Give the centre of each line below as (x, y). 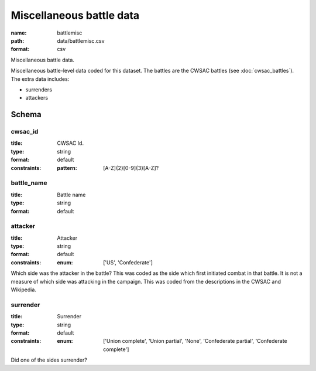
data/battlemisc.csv (81, 40)
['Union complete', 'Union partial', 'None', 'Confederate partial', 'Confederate (195, 341)
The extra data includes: (40, 79)
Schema (26, 115)
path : (18, 40)
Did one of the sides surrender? (49, 360)
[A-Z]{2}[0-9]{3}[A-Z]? (131, 168)
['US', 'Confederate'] (128, 262)
